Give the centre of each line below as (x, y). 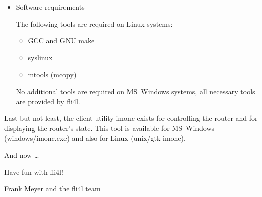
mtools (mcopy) (52, 74)
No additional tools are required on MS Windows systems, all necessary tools (136, 91)
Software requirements (50, 7)
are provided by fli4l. (48, 101)
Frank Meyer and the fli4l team (52, 189)
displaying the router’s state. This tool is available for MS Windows (109, 128)
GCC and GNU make (61, 41)
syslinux (40, 57)
